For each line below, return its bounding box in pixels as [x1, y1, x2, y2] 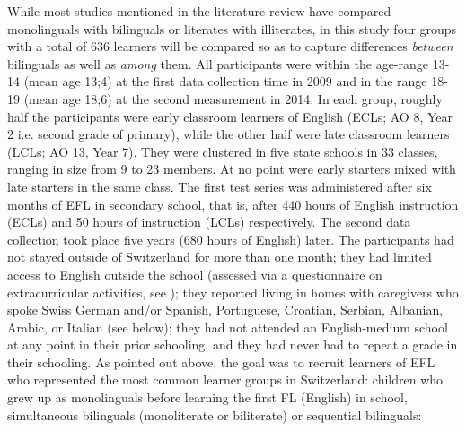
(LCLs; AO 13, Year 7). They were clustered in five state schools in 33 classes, [7, 142, 438, 160]
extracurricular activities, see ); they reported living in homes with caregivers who [7, 282, 459, 301]
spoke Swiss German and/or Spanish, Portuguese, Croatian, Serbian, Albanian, [7, 300, 444, 319]
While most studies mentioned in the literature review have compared [7, 2, 391, 20]
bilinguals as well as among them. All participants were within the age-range [7, 54, 429, 73]
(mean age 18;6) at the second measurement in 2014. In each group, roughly [23, 89, 443, 108]
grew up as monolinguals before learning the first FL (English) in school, [7, 388, 408, 407]
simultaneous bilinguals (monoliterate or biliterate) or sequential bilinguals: [7, 405, 422, 424]
